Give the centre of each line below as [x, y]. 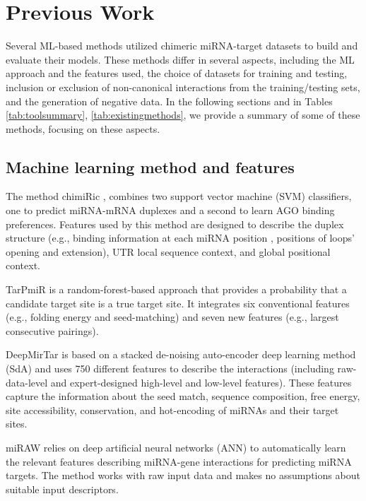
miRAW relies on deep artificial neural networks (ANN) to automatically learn [176, 447]
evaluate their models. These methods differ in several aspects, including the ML [180, 59]
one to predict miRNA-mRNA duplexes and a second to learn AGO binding [170, 210]
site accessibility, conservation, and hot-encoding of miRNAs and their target [172, 409]
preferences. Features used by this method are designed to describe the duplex [175, 224]
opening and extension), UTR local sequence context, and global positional [168, 251]
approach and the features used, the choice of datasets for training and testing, [177, 73]
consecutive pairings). [52, 330]
